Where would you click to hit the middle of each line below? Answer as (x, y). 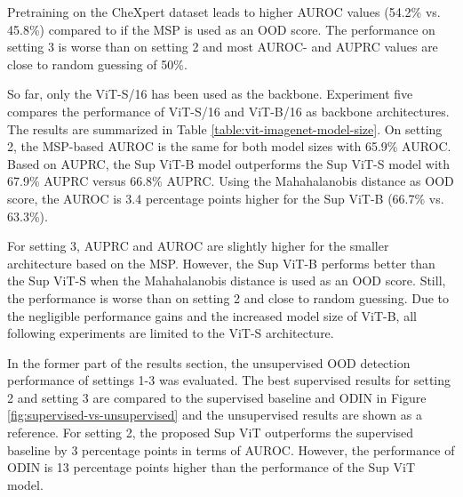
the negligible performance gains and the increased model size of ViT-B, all (212, 315)
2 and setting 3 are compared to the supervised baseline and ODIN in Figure (217, 397)
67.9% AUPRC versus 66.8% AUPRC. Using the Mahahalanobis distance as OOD (231, 181)
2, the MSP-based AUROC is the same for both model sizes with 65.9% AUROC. (229, 146)
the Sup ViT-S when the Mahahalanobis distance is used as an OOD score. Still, (227, 281)
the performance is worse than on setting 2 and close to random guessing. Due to (228, 297)
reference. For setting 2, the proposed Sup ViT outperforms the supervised (211, 433)
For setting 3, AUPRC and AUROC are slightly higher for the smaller (198, 246)
